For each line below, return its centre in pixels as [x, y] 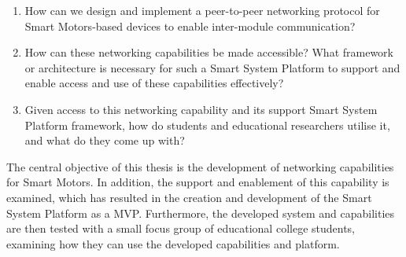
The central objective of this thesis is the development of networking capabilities [200, 166]
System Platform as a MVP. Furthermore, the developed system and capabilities [201, 213]
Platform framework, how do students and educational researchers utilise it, [207, 125]
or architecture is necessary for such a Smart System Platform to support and [212, 67]
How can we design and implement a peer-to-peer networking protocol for [202, 10]
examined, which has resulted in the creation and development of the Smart [189, 197]
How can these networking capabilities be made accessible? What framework [209, 52]
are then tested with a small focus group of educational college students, [181, 228]
